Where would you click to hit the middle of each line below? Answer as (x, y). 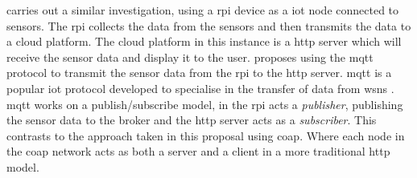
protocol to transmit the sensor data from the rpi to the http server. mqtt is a (199, 73)
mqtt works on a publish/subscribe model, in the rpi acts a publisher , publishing (205, 104)
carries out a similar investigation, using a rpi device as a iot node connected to (203, 10)
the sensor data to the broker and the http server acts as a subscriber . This (192, 120)
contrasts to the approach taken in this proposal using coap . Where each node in (206, 135)
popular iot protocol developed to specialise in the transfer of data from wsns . (200, 88)
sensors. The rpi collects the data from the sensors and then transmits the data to (209, 25)
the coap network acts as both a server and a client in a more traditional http (198, 151)
